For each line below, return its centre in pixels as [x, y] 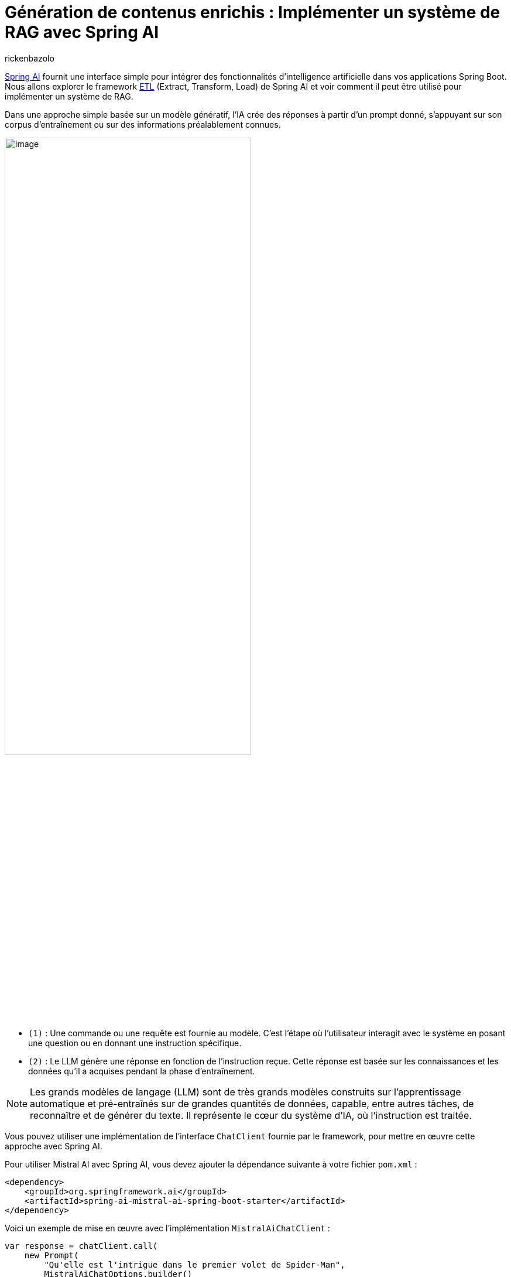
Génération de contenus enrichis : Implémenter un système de [253, 12]
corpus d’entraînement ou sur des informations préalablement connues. [143, 124]
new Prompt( [52, 1256]
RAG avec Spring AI [82, 32]
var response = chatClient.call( [81, 1246]
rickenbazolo [30, 58]
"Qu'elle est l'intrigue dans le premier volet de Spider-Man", [195, 1265]
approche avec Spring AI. [54, 1146]
